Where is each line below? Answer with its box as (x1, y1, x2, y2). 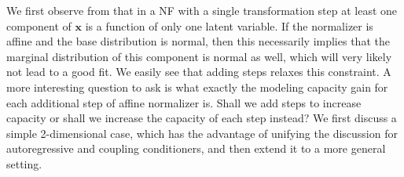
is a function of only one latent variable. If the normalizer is (85, 17, 373, 34)
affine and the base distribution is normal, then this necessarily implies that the (6, 33, 390, 49)
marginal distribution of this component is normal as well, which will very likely (6, 48, 392, 64)
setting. (6, 155, 42, 172)
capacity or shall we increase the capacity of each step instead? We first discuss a (6, 110, 397, 126)
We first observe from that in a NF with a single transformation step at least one (6, 2, 398, 18)
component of (6, 17, 72, 34)
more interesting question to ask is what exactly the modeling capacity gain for (6, 78, 388, 95)
